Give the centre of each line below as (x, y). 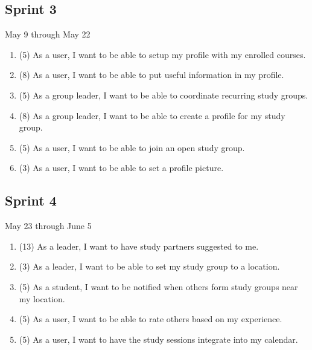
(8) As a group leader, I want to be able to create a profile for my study (152, 115)
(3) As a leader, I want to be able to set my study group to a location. (149, 266)
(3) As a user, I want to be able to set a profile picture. (121, 168)
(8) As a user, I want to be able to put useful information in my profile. (151, 75)
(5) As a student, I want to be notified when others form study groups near (158, 286)
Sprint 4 (31, 200)
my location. (42, 298)
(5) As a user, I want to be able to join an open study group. (132, 147)
